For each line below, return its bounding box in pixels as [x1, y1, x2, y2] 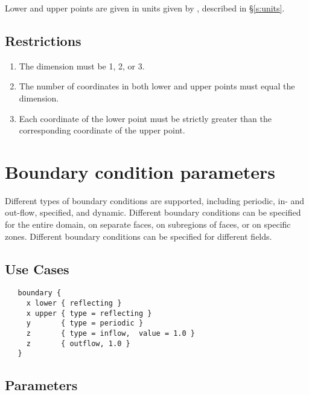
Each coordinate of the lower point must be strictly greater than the [19, 112, 272, 124]
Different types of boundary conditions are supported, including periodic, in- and [5, 194, 305, 207]
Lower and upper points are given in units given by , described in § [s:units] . [5, 2, 285, 14]
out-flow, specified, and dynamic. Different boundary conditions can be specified [5, 206, 301, 219]
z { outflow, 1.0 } [26, 339, 130, 348]
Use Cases [5, 259, 69, 278]
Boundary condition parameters [5, 159, 275, 184]
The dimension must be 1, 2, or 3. [19, 59, 145, 72]
